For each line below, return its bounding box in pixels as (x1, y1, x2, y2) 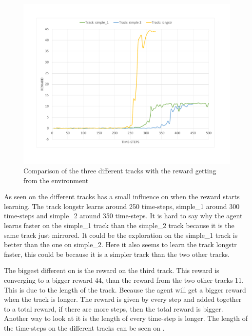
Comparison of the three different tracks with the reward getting (23, 166, 216, 176)
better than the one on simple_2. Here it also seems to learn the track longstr (4, 239, 237, 250)
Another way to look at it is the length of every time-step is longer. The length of (4, 313, 248, 323)
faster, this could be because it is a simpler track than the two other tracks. (4, 249, 230, 259)
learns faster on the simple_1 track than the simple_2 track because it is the (4, 220, 234, 231)
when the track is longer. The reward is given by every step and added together (4, 294, 242, 304)
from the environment (23, 175, 89, 185)
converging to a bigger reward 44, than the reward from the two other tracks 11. (4, 275, 244, 285)
